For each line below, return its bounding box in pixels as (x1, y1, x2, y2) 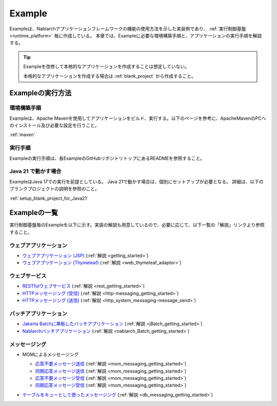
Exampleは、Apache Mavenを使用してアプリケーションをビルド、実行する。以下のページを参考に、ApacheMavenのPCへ (9, 115, 266, 121)
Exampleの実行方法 (9, 89, 72, 97)
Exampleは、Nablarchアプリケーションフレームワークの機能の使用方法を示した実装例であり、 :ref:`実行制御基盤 (9, 26, 246, 32)
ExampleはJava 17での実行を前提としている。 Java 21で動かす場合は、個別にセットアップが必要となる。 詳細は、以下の (9, 178, 264, 184)
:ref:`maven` (9, 132, 35, 138)
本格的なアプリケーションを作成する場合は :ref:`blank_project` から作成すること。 (23, 73, 196, 79)
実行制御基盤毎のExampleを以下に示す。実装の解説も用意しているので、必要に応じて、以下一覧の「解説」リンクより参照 (9, 222, 265, 228)
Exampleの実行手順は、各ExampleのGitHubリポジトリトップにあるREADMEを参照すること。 (9, 155, 205, 161)
